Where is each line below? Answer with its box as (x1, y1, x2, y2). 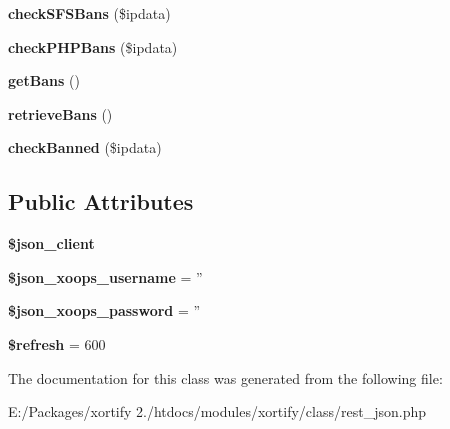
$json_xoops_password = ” (8, 300, 201, 321)
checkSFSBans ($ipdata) (8, 3, 171, 23)
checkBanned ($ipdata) (8, 137, 162, 158)
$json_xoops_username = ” (8, 266, 203, 287)
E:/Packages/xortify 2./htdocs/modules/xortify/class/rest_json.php (8, 401, 426, 422)
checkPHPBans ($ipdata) (8, 36, 178, 57)
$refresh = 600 (8, 333, 106, 354)
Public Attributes (8, 186, 194, 217)
